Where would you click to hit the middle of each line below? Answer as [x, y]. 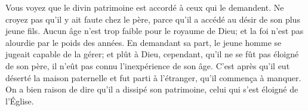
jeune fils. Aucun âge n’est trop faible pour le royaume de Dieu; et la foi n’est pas [155, 31]
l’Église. [20, 101]
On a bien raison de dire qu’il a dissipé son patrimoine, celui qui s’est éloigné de [152, 89]
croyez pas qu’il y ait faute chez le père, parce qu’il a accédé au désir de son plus [153, 19]
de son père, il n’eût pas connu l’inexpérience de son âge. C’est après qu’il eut [148, 65]
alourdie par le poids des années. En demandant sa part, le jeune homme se [144, 42]
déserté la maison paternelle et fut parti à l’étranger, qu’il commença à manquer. [153, 77]
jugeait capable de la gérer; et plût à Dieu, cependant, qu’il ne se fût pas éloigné [152, 54]
